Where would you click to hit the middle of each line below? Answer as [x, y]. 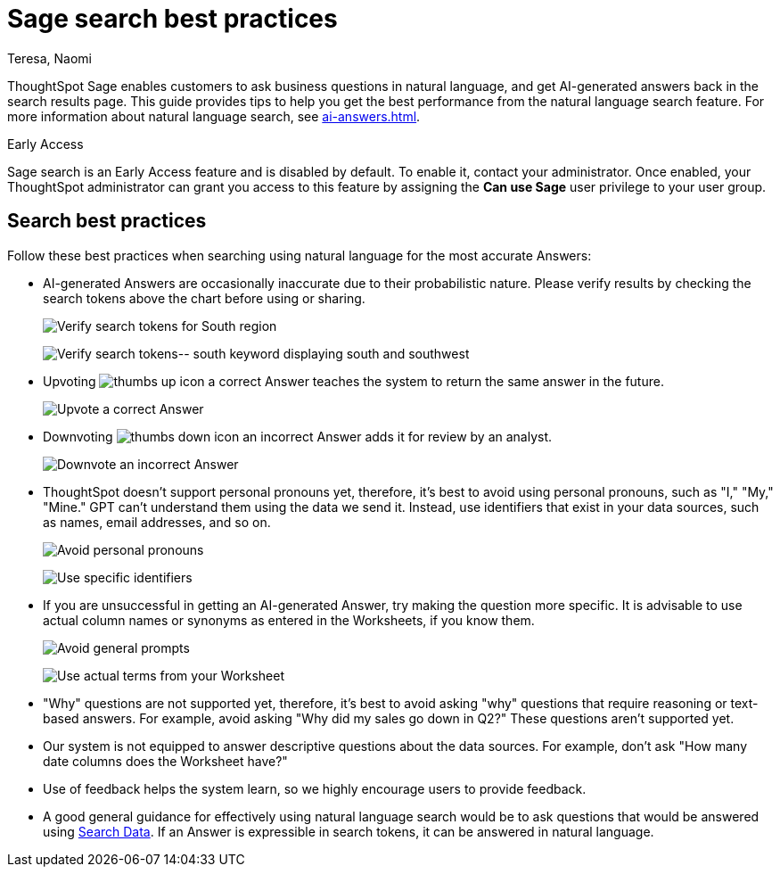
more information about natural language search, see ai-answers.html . [214, 116]
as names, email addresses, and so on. [157, 522]
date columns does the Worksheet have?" [165, 761]
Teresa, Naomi [49, 58]
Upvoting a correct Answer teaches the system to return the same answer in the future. [353, 381]
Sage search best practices [172, 19]
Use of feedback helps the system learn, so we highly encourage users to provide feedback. [315, 788]
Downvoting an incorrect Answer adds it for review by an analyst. [298, 436]
